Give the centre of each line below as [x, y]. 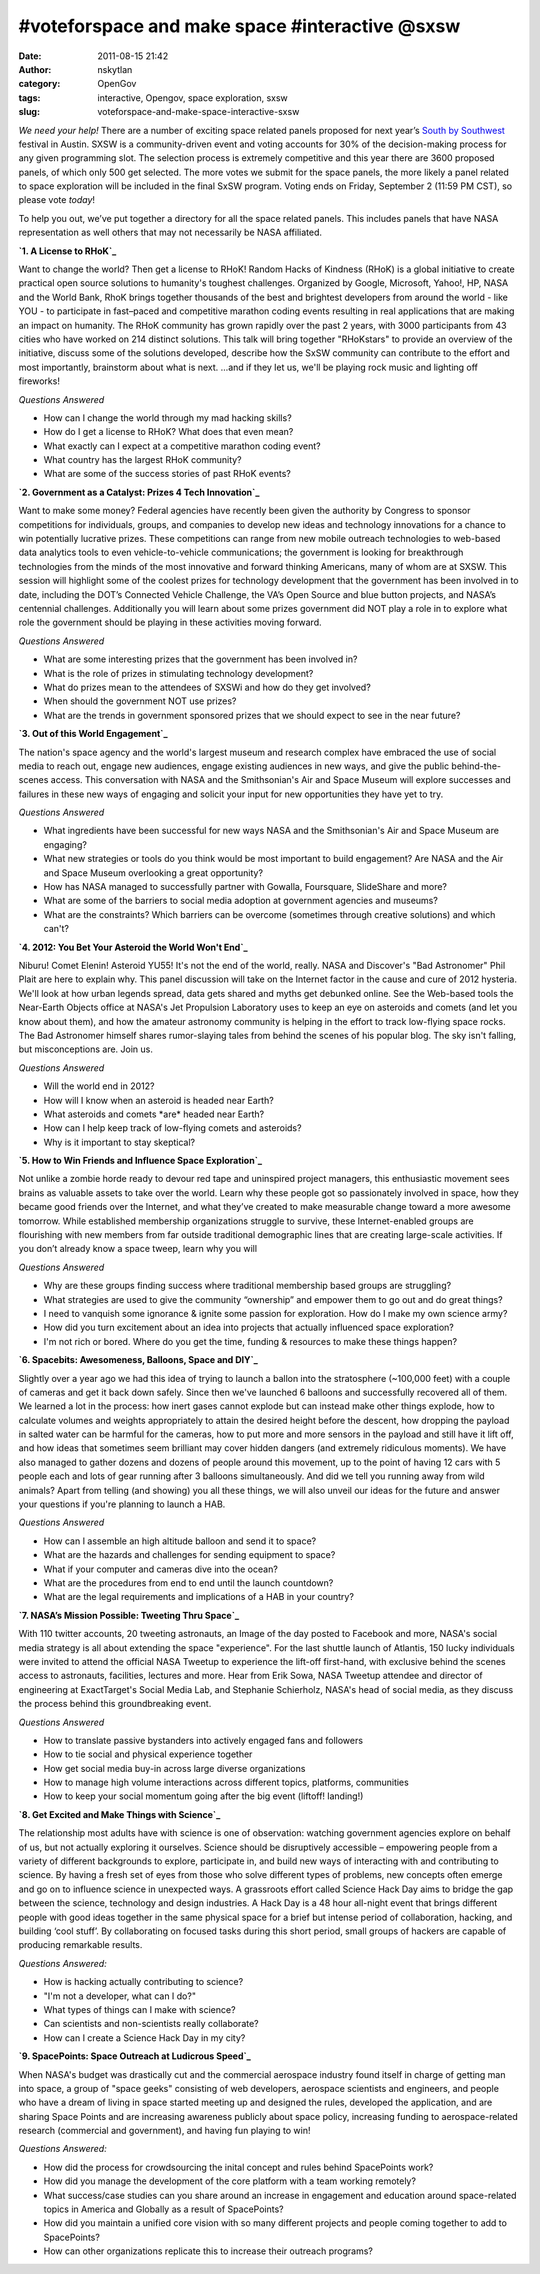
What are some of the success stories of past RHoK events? [167, 474]
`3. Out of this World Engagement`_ [93, 734]
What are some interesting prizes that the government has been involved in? [200, 659]
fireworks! [39, 381]
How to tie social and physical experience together [148, 1754]
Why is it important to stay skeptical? [119, 1142]
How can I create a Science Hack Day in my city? [144, 2037]
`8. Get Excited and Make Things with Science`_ [119, 1814]
